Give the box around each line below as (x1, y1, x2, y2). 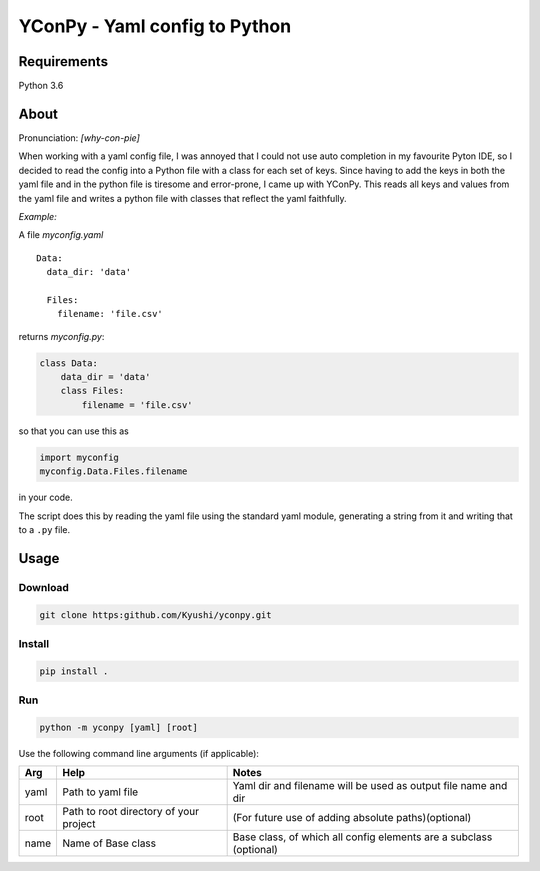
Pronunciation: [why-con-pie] (18, 131, 140, 144)
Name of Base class (61, 836, 157, 850)
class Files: (60, 385, 125, 397)
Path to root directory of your (61, 805, 200, 819)
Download (18, 580, 70, 594)
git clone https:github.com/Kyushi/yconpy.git (39, 609, 272, 620)
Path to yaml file (61, 785, 139, 799)
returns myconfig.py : (18, 330, 105, 342)
